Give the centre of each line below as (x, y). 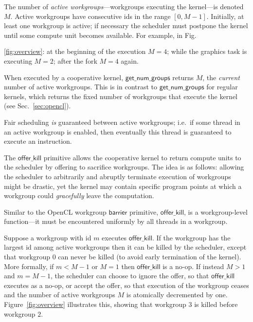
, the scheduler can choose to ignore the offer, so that (130, 276)
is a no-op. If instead (193, 266)
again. (130, 60)
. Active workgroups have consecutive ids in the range (90, 16)
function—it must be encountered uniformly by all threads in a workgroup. (116, 221)
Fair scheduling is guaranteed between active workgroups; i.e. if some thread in (122, 122)
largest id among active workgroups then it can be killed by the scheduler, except (125, 247)
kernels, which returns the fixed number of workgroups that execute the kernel (121, 96)
